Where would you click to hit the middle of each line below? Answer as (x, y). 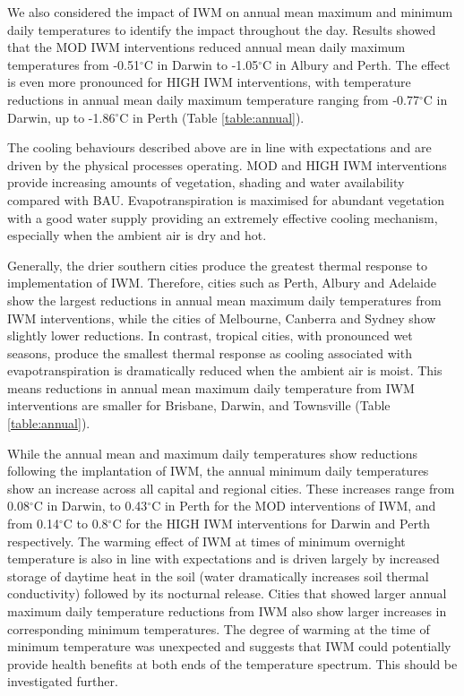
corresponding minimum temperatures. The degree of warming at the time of (219, 628)
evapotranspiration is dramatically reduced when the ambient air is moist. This (225, 370)
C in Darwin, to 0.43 (90, 506)
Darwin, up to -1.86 (61, 117)
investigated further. (63, 681)
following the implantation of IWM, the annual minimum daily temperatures (218, 471)
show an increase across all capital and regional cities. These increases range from (231, 488)
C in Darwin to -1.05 (201, 64)
